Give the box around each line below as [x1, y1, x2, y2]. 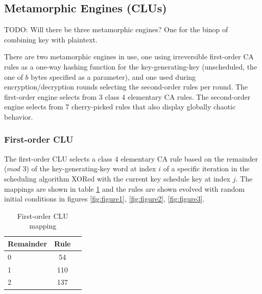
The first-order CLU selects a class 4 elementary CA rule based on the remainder [4, 153, 258, 164]
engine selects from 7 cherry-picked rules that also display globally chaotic [4, 101, 236, 112]
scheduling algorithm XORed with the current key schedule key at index [4, 173, 231, 184]
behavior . [4, 111, 33, 122]
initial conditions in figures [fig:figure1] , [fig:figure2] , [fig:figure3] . [4, 193, 205, 204]
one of [4, 71, 23, 82]
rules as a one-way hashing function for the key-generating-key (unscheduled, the [4, 61, 257, 72]
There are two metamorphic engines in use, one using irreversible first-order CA [4, 51, 254, 62]
